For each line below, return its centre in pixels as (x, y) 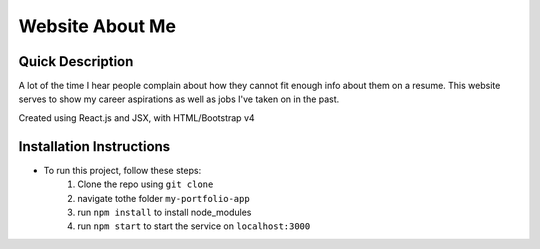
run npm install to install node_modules (164, 212)
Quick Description (76, 61)
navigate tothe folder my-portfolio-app (163, 198)
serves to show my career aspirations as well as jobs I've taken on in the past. (179, 99)
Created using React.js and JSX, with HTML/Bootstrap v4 (136, 117)
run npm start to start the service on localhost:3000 (194, 226)
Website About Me (97, 26)
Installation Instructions (94, 146)
